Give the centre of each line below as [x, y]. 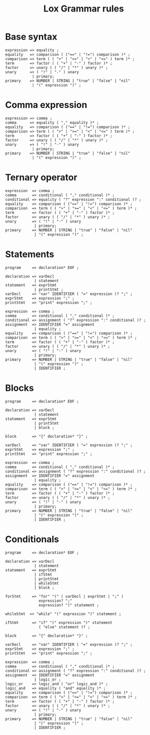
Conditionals [32, 539]
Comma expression [46, 105]
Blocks [19, 388]
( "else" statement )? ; [65, 627]
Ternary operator [41, 177]
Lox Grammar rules [84, 9]
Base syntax [31, 37]
